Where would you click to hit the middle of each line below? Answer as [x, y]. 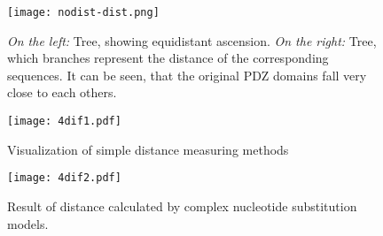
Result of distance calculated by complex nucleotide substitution [182, 206]
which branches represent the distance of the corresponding [168, 58]
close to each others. [62, 92]
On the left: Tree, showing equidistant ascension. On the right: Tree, [192, 40]
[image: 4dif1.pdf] [64, 122]
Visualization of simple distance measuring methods [148, 149]
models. [28, 223]
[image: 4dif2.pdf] [64, 178]
